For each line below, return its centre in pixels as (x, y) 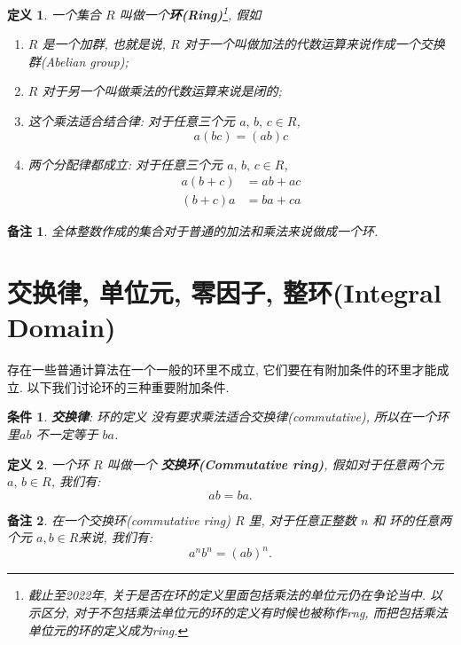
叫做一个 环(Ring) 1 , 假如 (190, 13)
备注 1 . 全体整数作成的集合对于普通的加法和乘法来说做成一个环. (193, 231)
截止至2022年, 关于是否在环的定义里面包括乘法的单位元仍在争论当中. (227, 595)
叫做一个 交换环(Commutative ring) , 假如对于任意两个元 (275, 464)
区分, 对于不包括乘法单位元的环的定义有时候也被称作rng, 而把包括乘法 (244, 613)
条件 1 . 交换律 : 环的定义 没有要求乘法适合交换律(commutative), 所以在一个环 (228, 417)
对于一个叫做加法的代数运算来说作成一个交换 (314, 44)
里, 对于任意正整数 (302, 519)
